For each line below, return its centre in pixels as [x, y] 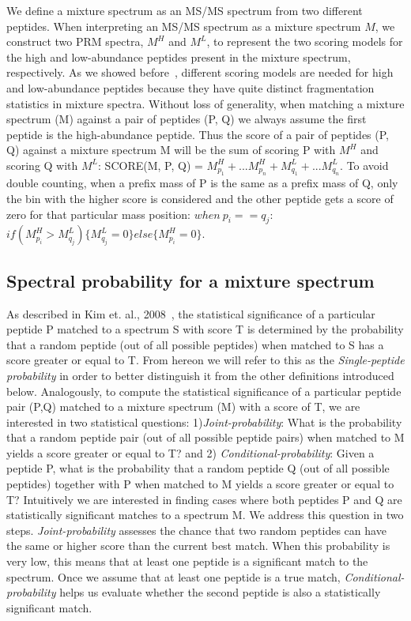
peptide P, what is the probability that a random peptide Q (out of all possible [198, 468]
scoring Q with [42, 165]
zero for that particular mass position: [98, 214]
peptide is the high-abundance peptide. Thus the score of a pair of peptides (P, [198, 134]
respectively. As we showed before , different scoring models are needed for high [200, 72]
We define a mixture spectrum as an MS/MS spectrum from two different [185, 10]
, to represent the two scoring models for [305, 41]
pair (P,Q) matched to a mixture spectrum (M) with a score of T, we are [183, 406]
